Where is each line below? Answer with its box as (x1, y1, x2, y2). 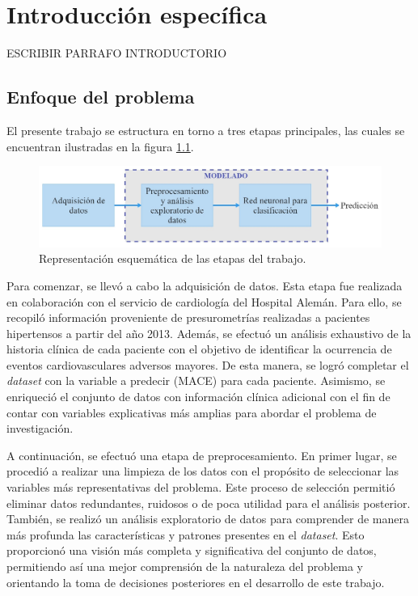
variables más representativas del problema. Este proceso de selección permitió (6, 479, 395, 496)
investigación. (6, 420, 74, 437)
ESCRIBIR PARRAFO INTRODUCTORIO (6, 44, 227, 61)
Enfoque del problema (6, 84, 195, 109)
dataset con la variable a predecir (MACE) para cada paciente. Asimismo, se (6, 372, 386, 389)
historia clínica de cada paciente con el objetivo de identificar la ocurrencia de (6, 340, 392, 357)
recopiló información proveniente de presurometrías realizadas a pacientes (6, 309, 370, 326)
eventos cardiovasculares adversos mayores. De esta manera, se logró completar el (6, 356, 409, 373)
